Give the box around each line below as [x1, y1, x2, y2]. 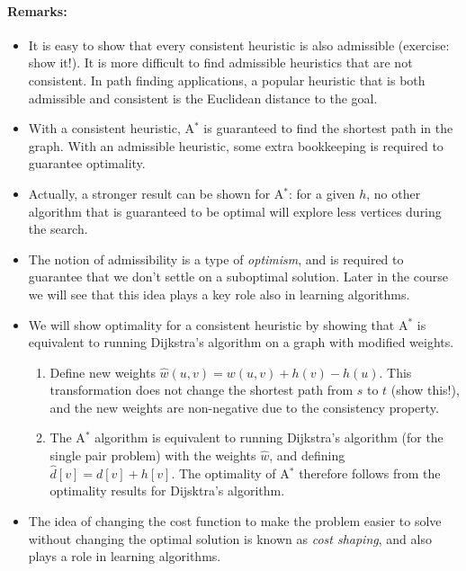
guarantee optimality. [28, 154, 146, 173]
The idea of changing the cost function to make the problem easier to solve [28, 512, 442, 531]
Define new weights [49, 362, 156, 381]
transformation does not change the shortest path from [49, 380, 354, 399]
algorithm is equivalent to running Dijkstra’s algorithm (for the [94, 428, 444, 447]
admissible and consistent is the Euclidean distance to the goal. [28, 88, 378, 107]
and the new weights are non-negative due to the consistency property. [49, 397, 439, 416]
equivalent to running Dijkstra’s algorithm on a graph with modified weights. [28, 333, 454, 352]
